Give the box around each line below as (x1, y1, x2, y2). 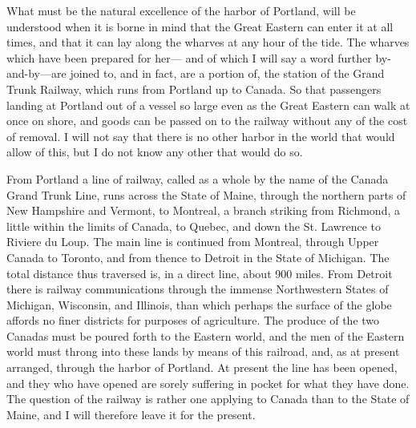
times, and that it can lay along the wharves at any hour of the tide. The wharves (6, 34, 410, 50)
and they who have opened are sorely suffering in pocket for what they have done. (6, 374, 410, 391)
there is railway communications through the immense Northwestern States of (6, 281, 389, 297)
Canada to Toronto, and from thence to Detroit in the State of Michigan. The (6, 248, 390, 265)
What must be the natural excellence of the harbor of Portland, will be (6, 2, 356, 18)
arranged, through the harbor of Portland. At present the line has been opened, (6, 359, 398, 376)
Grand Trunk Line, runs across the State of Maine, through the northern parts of (6, 186, 406, 203)
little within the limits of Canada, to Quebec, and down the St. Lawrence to (6, 217, 381, 234)
